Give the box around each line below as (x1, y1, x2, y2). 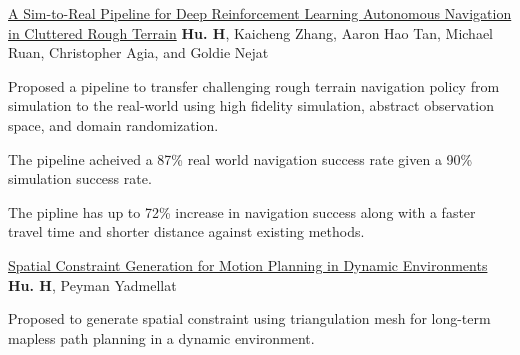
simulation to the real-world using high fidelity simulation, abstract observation (8, 95, 494, 116)
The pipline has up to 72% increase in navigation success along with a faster (8, 201, 476, 222)
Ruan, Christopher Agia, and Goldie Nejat (8, 42, 269, 63)
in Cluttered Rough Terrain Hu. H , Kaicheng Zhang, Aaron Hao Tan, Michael (8, 22, 493, 43)
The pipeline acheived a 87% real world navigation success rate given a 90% (8, 148, 473, 169)
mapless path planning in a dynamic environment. (8, 327, 315, 348)
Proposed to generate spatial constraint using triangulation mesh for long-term (8, 308, 491, 329)
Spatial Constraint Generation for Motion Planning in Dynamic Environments (8, 254, 488, 275)
